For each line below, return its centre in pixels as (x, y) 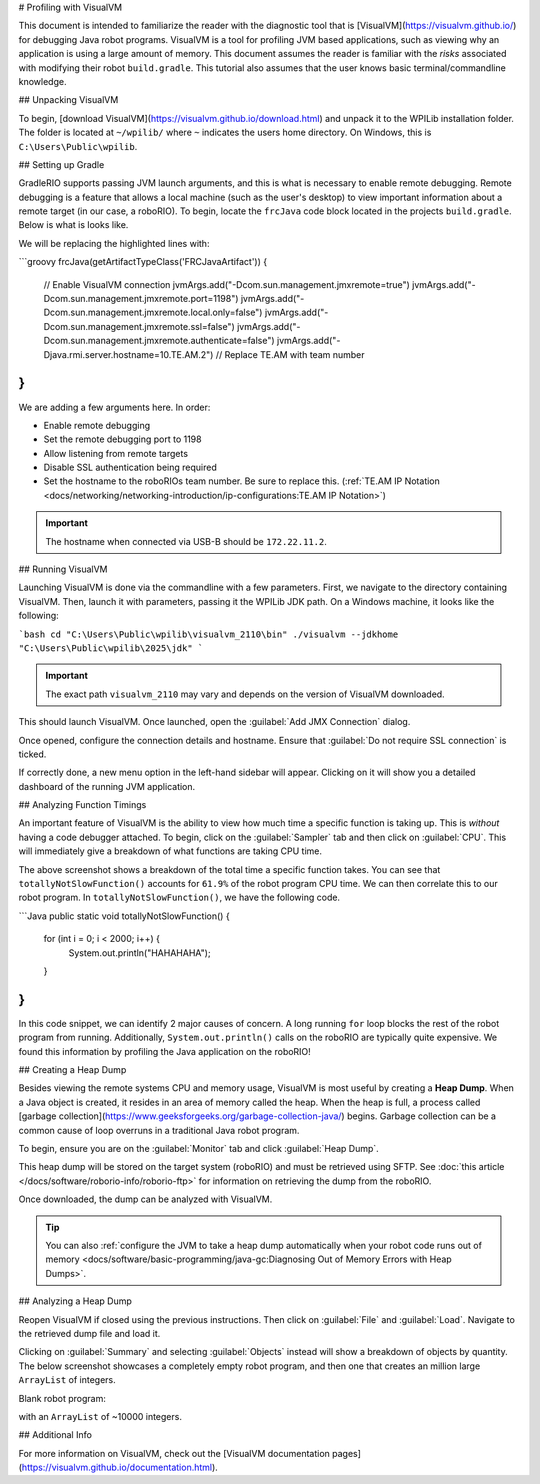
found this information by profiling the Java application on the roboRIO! (165, 1051)
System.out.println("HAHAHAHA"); (139, 952)
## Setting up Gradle (61, 164)
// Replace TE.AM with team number (290, 354)
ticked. (32, 754)
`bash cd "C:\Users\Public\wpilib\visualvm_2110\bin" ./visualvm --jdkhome (208, 634)
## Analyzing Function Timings (82, 805)
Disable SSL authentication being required (130, 467)
